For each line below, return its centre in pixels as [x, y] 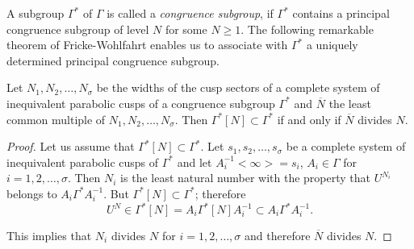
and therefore [278, 236]
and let [194, 162]
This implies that [49, 236]
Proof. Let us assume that [71, 146]
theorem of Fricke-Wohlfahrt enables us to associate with [147, 45]
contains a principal [341, 13]
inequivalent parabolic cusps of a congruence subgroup [141, 103]
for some [186, 29]
